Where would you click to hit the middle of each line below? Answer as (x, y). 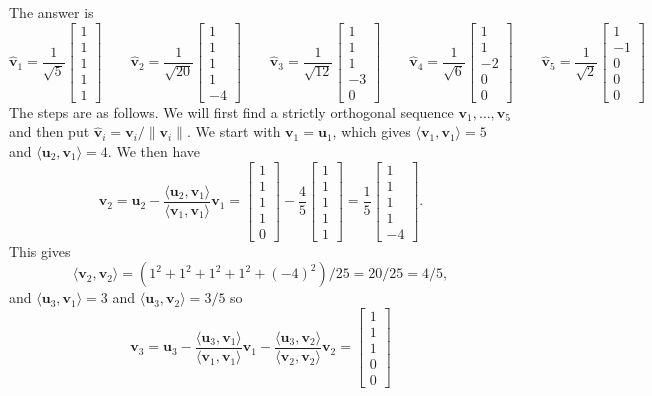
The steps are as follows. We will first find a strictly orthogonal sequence (231, 111)
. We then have (154, 150)
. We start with (233, 131)
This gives (40, 250)
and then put (49, 131)
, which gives (371, 131)
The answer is (51, 12)
